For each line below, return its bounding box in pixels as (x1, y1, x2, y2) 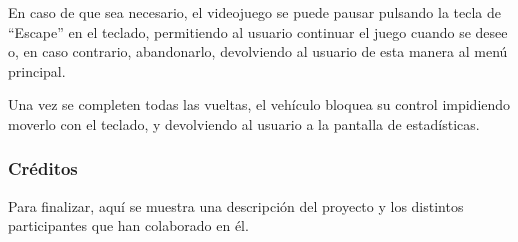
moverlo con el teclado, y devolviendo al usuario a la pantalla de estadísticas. (8, 113, 480, 134)
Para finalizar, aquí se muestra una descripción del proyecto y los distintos (8, 195, 464, 216)
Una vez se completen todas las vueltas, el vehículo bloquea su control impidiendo (8, 94, 511, 115)
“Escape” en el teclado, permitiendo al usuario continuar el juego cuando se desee (8, 21, 508, 42)
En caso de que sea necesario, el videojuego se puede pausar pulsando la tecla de (8, 2, 502, 22)
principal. (8, 60, 66, 81)
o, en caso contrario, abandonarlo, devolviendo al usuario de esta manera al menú (8, 41, 508, 62)
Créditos (8, 156, 78, 181)
